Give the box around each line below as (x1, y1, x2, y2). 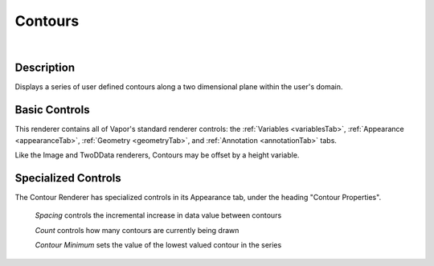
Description (14, 61, 76, 75)
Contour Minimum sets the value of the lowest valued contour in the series (35, 240, 282, 250)
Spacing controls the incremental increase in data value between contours (35, 211, 282, 220)
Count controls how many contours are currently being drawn (35, 225, 240, 235)
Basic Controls (14, 103, 90, 117)
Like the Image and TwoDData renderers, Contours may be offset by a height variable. (14, 150, 300, 160)
